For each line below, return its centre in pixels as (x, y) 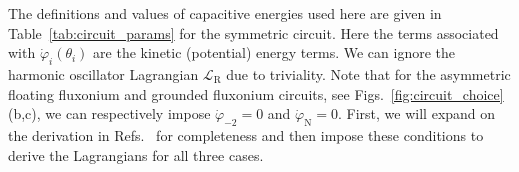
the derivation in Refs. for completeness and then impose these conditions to (246, 134)
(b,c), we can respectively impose (109, 113)
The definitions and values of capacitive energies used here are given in (225, 13)
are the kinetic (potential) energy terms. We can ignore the (274, 52)
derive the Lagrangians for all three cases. (136, 154)
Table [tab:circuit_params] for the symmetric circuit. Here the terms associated (253, 32)
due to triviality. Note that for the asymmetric (368, 73)
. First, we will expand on (417, 113)
